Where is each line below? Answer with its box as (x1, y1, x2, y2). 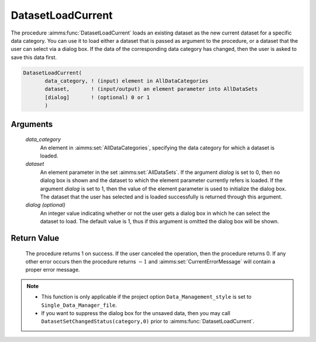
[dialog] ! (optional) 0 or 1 (44, 94, 150, 101)
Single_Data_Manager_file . (41, 302, 117, 309)
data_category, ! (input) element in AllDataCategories (44, 78, 209, 84)
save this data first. (11, 53, 57, 61)
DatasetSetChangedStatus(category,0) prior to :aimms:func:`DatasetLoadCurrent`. (41, 318, 255, 325)
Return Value (11, 233, 60, 243)
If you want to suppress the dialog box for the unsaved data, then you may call (41, 309, 231, 316)
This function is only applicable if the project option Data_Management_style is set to (41, 293, 252, 300)
